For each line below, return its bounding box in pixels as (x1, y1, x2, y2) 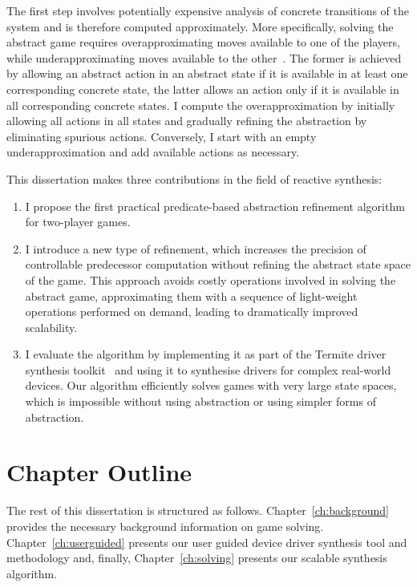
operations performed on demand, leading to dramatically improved (25, 303, 358, 320)
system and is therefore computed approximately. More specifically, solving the (6, 18, 394, 34)
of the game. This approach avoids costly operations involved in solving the (25, 271, 396, 288)
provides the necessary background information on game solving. (6, 517, 324, 534)
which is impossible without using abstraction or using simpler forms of (25, 393, 376, 410)
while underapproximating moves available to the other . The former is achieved (6, 49, 402, 66)
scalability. (25, 318, 78, 335)
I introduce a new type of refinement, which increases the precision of (25, 240, 366, 257)
